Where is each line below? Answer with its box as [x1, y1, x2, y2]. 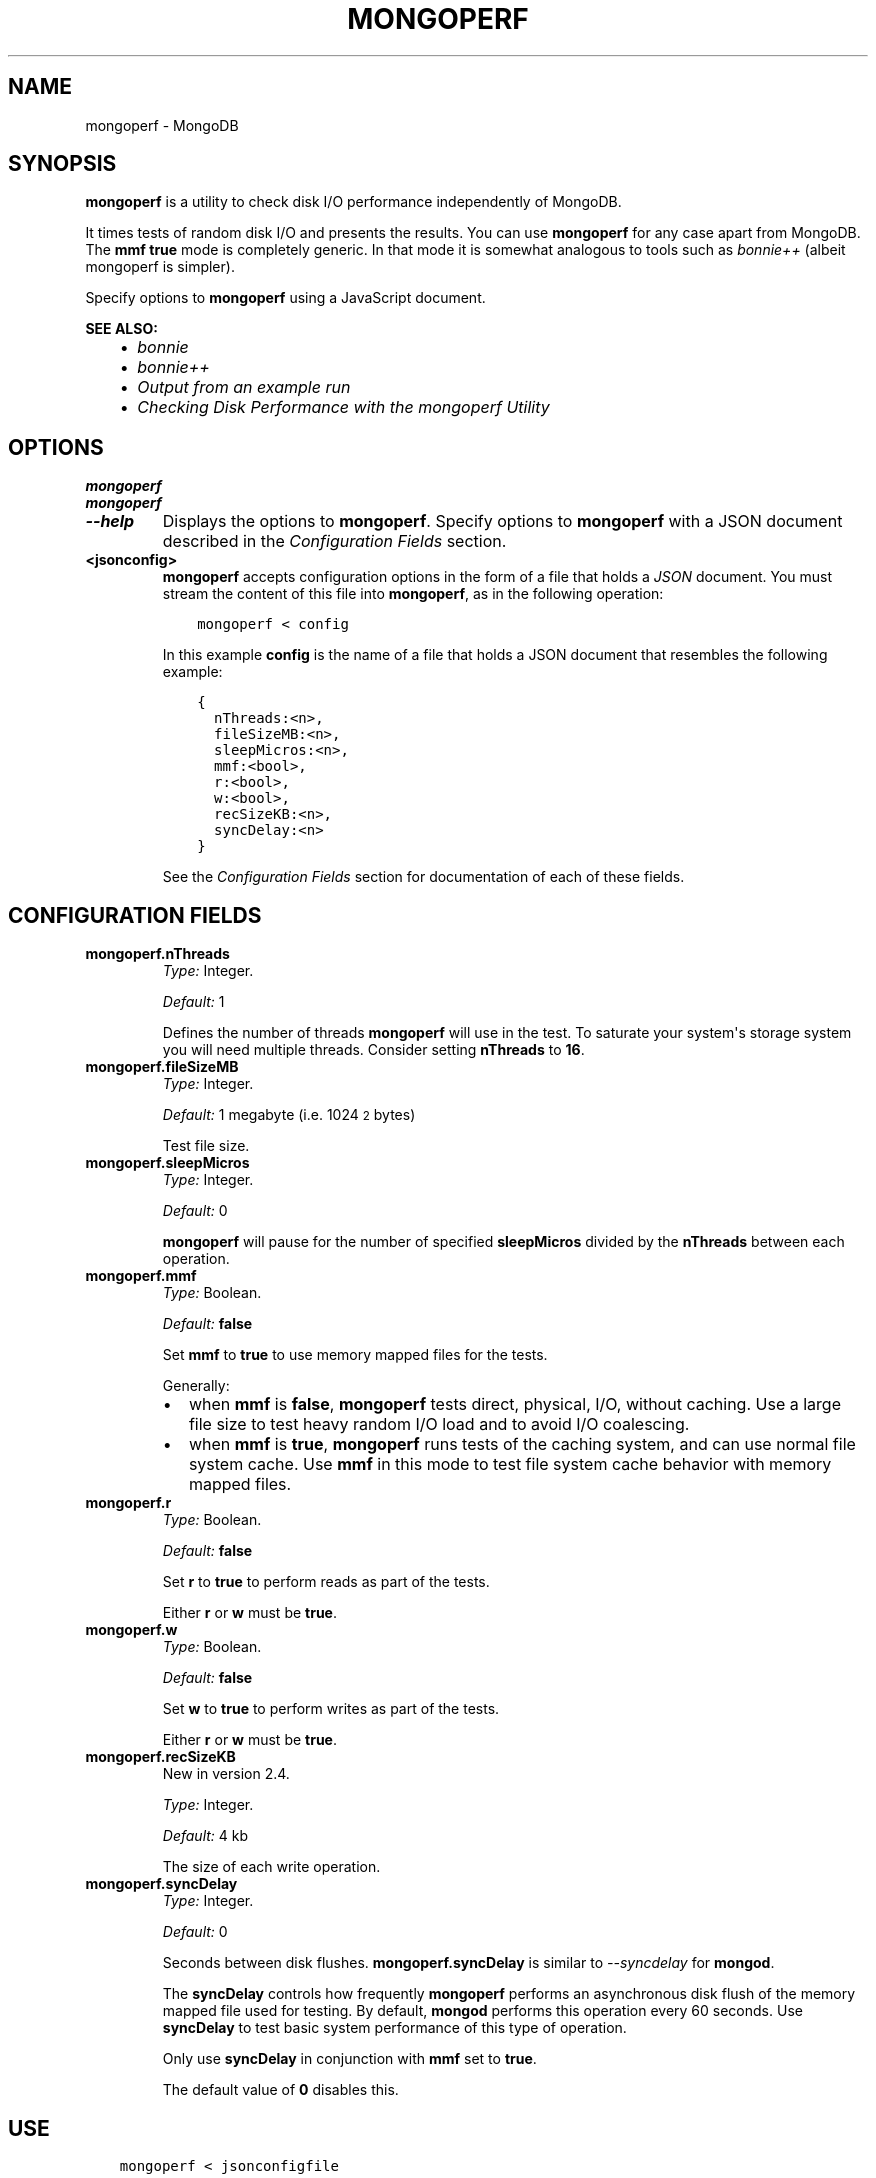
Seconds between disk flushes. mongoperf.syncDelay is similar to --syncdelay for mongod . [162, 1954, 775, 1972]
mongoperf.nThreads [85, 945, 230, 963]
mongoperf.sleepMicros [85, 1154, 250, 1172]
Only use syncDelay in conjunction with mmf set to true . [162, 2050, 537, 2068]
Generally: [162, 1377, 230, 1395]
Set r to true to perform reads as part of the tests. [162, 1573, 490, 1591]
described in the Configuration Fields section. [162, 531, 507, 552]
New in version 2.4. [162, 1765, 290, 1783]
